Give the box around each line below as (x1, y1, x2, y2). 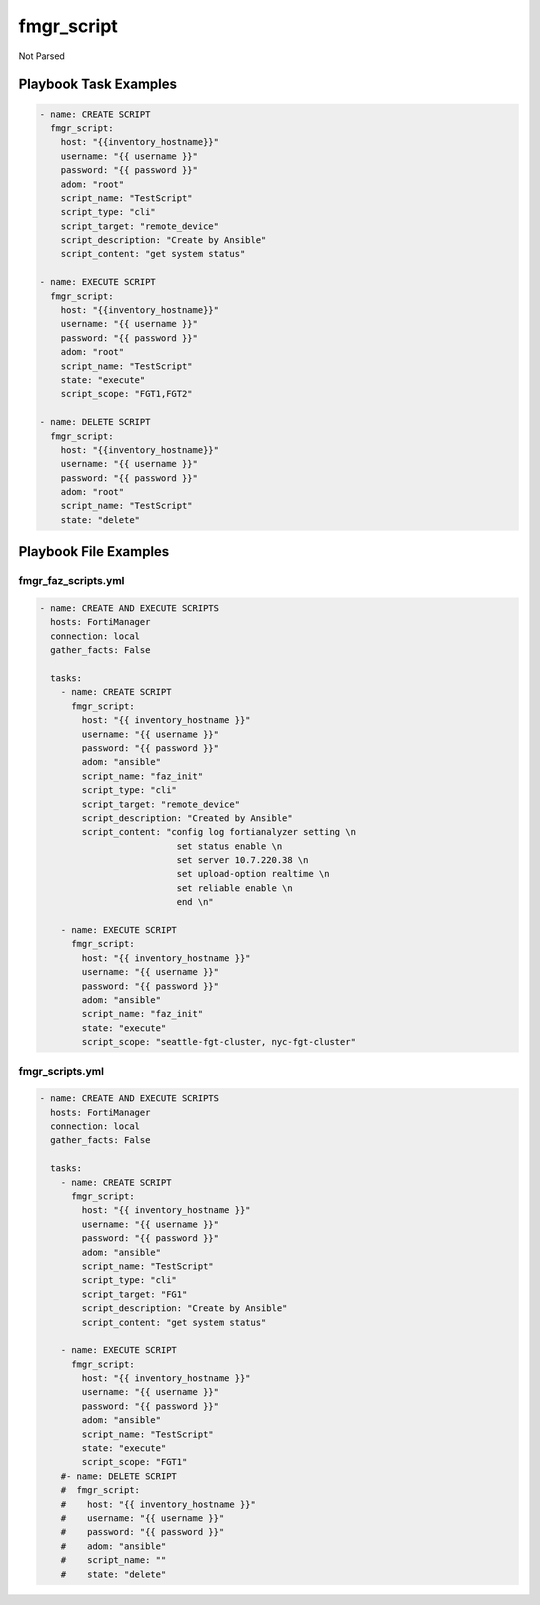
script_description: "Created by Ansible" (81, 812, 294, 824)
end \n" (176, 896, 214, 908)
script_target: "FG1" (81, 1288, 188, 1300)
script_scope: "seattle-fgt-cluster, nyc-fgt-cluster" (81, 1036, 357, 1048)
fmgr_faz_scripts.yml (18, 574, 125, 588)
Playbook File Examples (18, 543, 170, 560)
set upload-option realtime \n (176, 868, 330, 880)
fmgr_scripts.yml (18, 1064, 105, 1078)
